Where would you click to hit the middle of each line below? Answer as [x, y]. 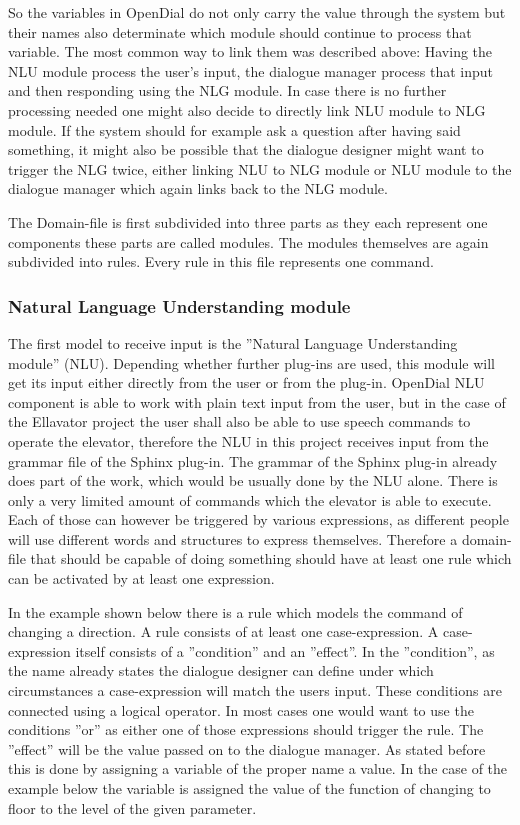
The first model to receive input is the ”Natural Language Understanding [233, 342]
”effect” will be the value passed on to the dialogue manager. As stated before [247, 748]
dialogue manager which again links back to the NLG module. [198, 188]
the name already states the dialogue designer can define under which [221, 670]
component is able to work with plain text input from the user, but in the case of [257, 401]
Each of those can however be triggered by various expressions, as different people [258, 519]
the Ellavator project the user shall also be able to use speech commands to [239, 421]
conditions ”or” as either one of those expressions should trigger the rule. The [246, 729]
